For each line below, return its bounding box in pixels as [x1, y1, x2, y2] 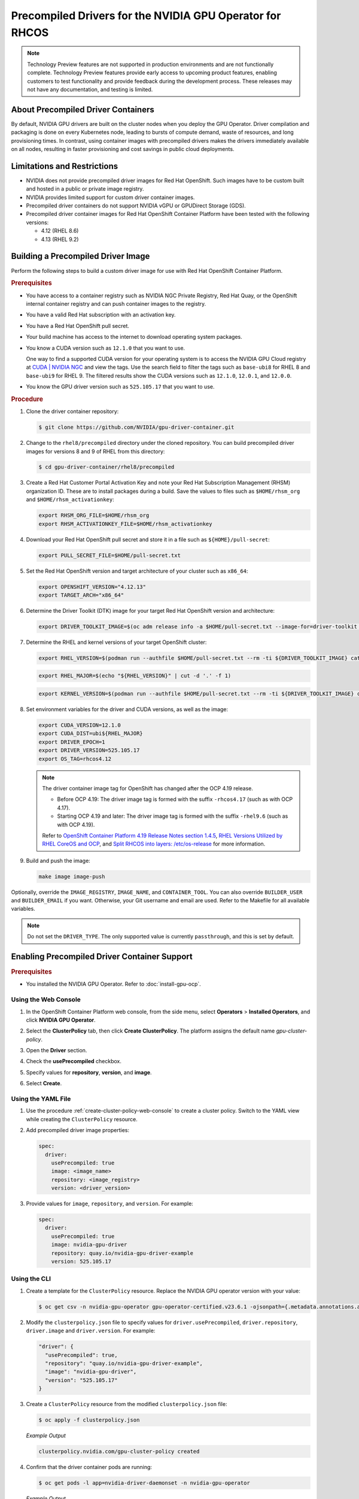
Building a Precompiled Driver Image [11, 251, 150, 261]
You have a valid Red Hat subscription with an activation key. [26, 311, 176, 318]
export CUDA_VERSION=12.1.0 [38, 722, 121, 729]
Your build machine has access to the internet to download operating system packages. [26, 333, 242, 341]
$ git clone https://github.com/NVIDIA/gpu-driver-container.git [38, 424, 235, 431]
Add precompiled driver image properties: [26, 1127, 130, 1134]
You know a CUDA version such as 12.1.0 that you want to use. [26, 344, 185, 351]
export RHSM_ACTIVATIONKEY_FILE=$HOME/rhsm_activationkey [38, 520, 212, 527]
